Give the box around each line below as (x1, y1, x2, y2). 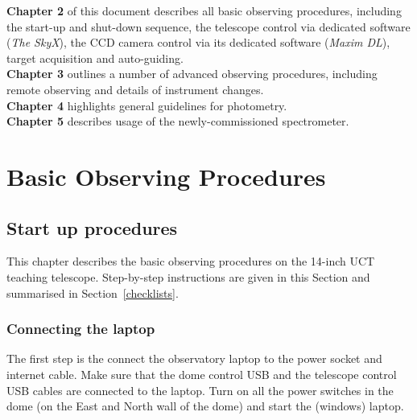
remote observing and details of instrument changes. (6, 80, 264, 97)
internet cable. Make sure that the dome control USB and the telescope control (6, 365, 397, 382)
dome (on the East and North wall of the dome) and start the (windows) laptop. (6, 397, 404, 414)
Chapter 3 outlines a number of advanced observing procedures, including (6, 65, 378, 82)
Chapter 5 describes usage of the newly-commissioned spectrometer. (6, 113, 349, 130)
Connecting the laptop (6, 319, 155, 339)
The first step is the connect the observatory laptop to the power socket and (6, 350, 382, 367)
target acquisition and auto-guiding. (6, 49, 184, 66)
